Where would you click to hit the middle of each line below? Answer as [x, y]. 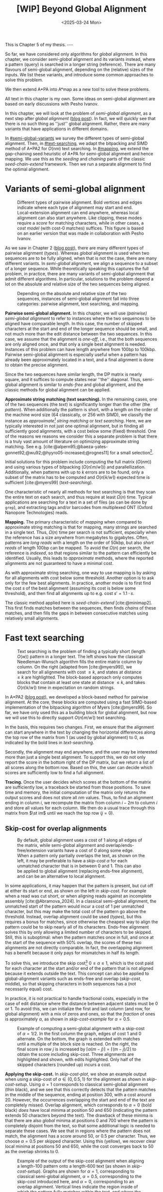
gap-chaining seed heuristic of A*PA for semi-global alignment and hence [79, 154]
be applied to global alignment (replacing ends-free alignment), [81, 871]
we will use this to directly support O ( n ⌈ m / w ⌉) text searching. [66, 718]
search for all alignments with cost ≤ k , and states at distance [79, 672]
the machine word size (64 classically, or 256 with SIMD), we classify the [78, 415]
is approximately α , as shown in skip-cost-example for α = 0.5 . [68, 1019]
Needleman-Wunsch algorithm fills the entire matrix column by [80, 662]
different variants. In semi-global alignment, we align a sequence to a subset [81, 263]
